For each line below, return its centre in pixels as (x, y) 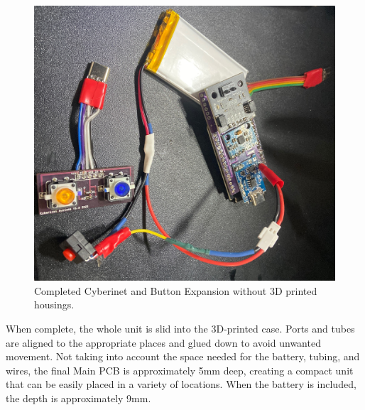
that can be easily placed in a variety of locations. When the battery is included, (181, 384)
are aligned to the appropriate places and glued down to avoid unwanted (163, 342)
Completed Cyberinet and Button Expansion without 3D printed (176, 290)
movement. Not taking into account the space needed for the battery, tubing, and (183, 356)
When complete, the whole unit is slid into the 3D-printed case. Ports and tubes (180, 328)
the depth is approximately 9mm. (78, 398)
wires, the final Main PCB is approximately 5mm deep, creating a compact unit (180, 370)
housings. (54, 304)
